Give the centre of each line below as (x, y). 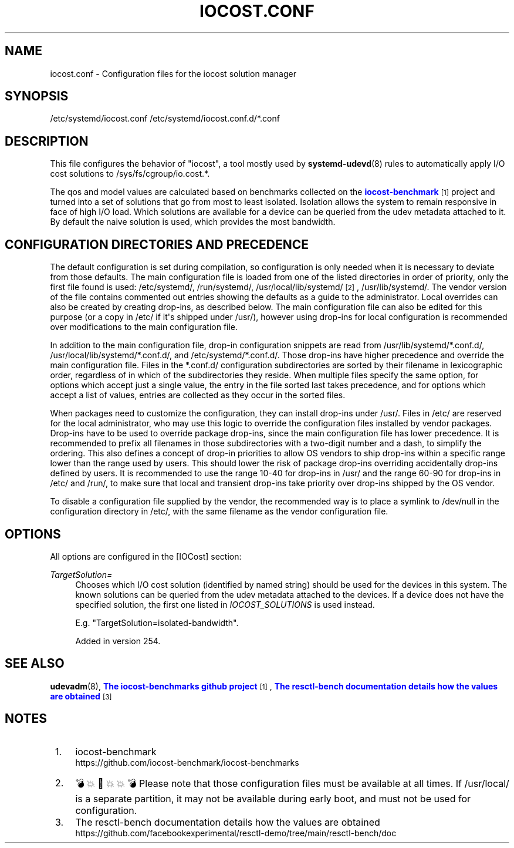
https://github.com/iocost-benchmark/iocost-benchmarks (187, 762)
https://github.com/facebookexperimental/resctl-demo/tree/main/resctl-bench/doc (236, 833)
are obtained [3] (81, 696)
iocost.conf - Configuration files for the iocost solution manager (173, 73)
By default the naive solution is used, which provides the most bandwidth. (193, 222)
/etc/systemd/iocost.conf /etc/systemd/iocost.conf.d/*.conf (165, 119)
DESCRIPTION (47, 141)
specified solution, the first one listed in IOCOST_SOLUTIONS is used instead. (225, 604)
